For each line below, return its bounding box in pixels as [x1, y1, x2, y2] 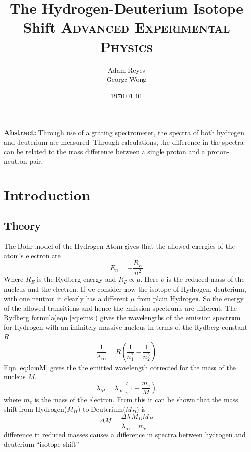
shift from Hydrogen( [4, 404, 67, 414]
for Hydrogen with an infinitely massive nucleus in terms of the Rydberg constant [4, 322, 248, 332]
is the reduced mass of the [166, 274, 245, 284]
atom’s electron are [4, 250, 61, 260]
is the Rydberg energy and [37, 274, 116, 284]
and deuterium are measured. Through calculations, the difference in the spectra [4, 137, 244, 147]
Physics [100, 36, 153, 56]
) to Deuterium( [77, 404, 125, 414]
